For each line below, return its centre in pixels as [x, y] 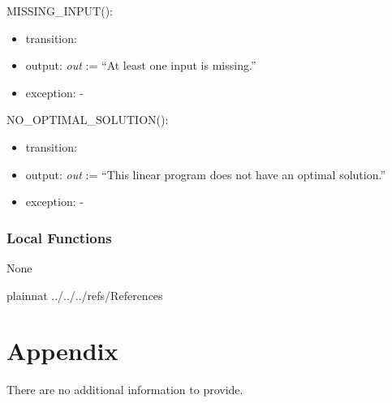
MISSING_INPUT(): [60, 11]
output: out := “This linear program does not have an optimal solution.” [206, 174]
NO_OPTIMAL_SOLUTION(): [88, 120]
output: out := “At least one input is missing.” [141, 65]
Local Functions [59, 237]
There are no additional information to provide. [125, 390]
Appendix [62, 351]
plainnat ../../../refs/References [85, 295]
